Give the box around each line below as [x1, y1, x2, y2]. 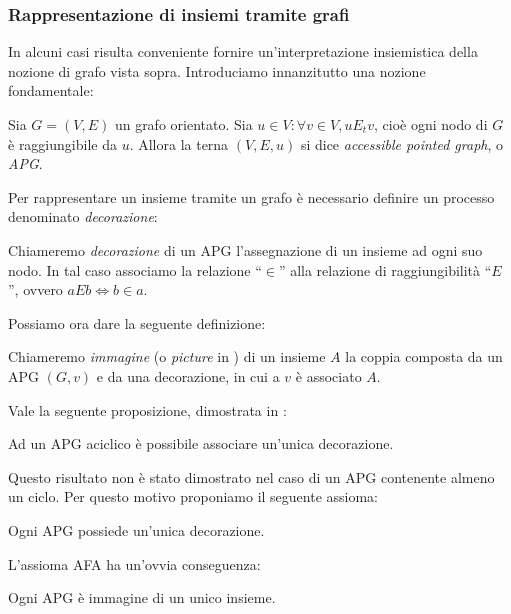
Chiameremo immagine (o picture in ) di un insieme [8, 346, 326, 367]
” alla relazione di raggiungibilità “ [278, 259, 492, 280]
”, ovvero [8, 279, 63, 300]
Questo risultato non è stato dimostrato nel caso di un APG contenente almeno [8, 466, 495, 487]
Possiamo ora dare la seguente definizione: [8, 312, 266, 333]
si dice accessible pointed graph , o [300, 133, 503, 154]
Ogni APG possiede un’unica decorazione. [8, 519, 265, 540]
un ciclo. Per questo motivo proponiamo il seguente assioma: [8, 486, 379, 507]
